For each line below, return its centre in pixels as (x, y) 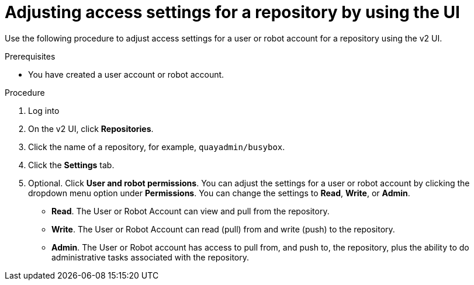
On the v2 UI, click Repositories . (91, 128)
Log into (44, 110)
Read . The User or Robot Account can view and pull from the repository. (191, 211)
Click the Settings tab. (71, 165)
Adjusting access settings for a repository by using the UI (232, 12)
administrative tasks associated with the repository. (150, 257)
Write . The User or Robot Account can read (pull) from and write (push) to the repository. (223, 229)
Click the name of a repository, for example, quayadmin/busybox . (157, 147)
